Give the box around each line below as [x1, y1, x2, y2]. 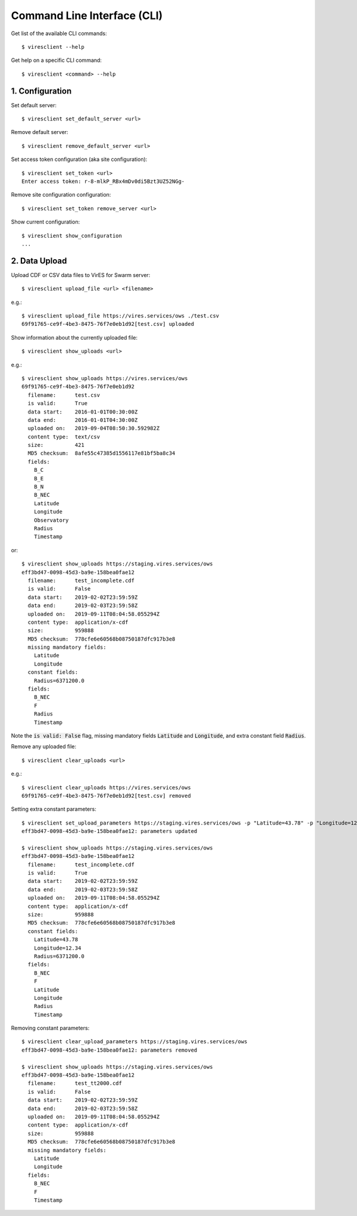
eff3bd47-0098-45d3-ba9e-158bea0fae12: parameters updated [21, 828, 198, 835]
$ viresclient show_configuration [21, 232, 122, 239]
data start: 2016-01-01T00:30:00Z [27, 408, 138, 415]
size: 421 [27, 441, 84, 449]
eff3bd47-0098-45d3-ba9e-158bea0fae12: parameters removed [21, 1046, 198, 1053]
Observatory [33, 517, 69, 524]
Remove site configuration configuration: [11, 191, 111, 198]
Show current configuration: [11, 218, 80, 226]
